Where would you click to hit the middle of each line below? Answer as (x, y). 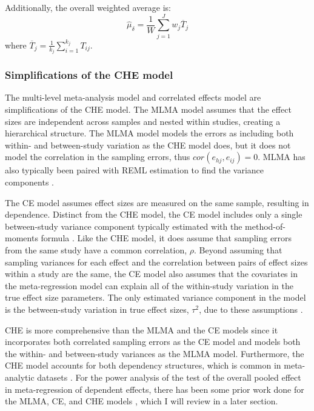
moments (22, 238)
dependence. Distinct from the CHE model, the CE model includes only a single (154, 214)
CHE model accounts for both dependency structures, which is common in (143, 365)
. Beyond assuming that (238, 250)
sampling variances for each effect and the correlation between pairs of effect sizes (156, 262)
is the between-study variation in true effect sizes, (97, 309)
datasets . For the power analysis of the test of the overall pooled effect (169, 377)
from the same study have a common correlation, (96, 250)
